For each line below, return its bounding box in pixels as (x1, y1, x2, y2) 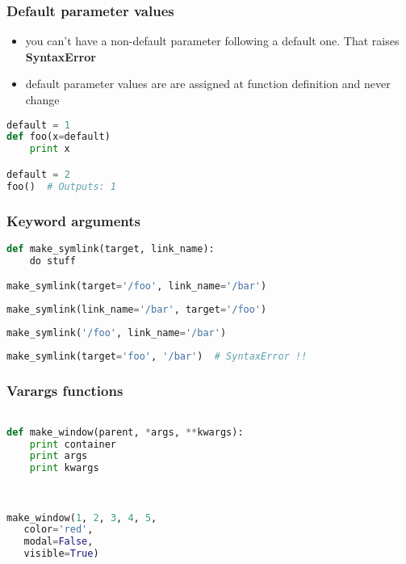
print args (29, 450, 88, 462)
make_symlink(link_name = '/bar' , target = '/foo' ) (6, 304, 267, 316)
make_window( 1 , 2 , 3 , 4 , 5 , (6, 511, 157, 524)
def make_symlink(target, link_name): (6, 242, 215, 255)
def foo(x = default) (6, 131, 111, 143)
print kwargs (29, 462, 99, 474)
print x (29, 143, 70, 155)
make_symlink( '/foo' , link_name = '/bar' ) (6, 327, 227, 339)
